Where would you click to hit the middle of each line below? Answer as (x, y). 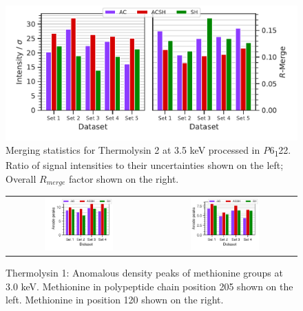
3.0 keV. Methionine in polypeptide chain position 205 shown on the (149, 286)
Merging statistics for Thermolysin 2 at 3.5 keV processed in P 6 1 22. (148, 151)
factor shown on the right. (124, 179)
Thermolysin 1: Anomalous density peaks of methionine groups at (144, 273)
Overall (21, 179)
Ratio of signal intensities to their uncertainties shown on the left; (145, 165)
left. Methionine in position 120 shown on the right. (115, 300)
